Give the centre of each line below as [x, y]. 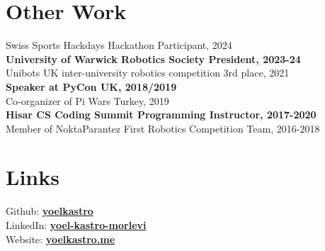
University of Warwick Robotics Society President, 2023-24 [153, 58]
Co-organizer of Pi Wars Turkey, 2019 [87, 100]
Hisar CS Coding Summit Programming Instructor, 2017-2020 [161, 115]
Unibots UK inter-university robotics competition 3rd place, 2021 [148, 73]
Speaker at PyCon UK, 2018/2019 [91, 86]
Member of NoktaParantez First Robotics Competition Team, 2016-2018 [163, 128]
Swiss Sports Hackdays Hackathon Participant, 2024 [119, 45]
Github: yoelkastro [50, 211]
